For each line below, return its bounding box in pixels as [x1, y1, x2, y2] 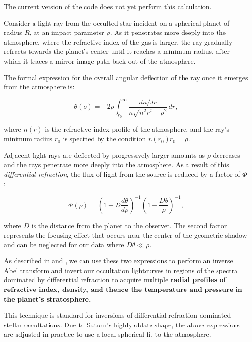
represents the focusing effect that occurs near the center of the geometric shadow [4, 230, 247, 240]
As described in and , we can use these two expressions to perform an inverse [4, 256, 233, 266]
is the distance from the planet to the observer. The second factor [31, 220, 227, 230]
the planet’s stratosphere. [4, 293, 91, 304]
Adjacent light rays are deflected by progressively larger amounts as [4, 150, 205, 160]
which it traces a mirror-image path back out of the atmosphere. [4, 55, 196, 66]
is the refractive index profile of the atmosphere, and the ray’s [45, 124, 229, 134]
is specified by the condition [63, 134, 146, 144]
